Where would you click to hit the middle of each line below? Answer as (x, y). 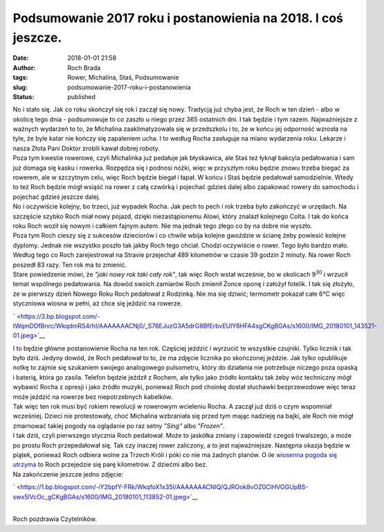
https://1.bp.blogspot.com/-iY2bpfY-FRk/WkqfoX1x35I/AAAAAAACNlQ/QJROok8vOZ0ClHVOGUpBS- (164, 487)
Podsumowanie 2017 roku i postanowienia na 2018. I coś (178, 18)
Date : (21, 58)
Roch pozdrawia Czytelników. (55, 519)
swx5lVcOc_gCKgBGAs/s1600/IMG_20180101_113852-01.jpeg (100, 497)
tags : (20, 78)
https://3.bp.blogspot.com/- (60, 316)
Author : (24, 68)
